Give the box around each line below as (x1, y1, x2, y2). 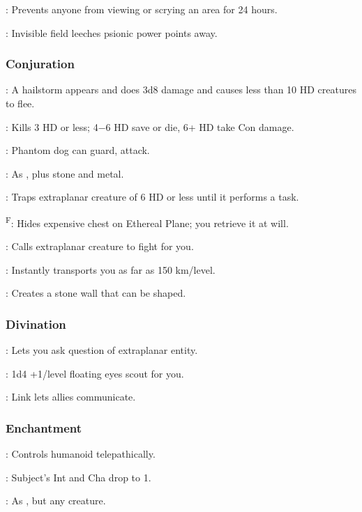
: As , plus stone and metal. (6, 166, 124, 180)
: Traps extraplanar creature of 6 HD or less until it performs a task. (6, 189, 299, 204)
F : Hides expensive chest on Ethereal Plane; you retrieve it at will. (6, 213, 289, 230)
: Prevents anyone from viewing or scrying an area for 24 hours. (6, 2, 278, 16)
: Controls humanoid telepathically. (6, 447, 156, 461)
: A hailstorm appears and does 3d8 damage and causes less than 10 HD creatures (6, 82, 356, 97)
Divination (6, 315, 66, 332)
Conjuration (6, 55, 75, 72)
